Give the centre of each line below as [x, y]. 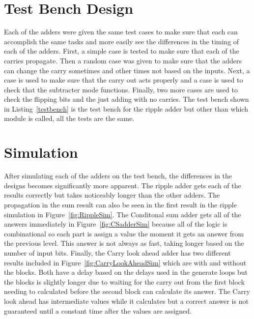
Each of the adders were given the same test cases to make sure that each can [121, 32]
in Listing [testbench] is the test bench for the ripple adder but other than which [126, 108]
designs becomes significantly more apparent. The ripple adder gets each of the [123, 185]
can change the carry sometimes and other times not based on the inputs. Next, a [127, 70]
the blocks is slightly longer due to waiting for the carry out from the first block [124, 281]
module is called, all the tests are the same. [69, 118]
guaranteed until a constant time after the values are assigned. [98, 310]
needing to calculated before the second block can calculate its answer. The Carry [127, 291]
